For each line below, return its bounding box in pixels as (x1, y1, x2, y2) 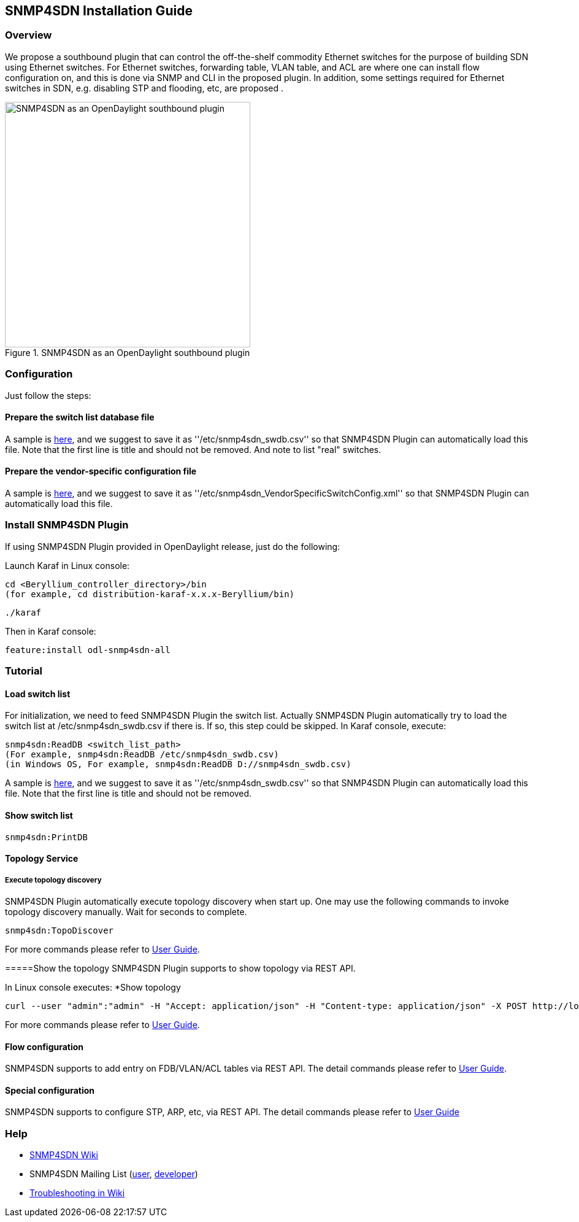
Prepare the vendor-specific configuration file (5, 466, 197, 477)
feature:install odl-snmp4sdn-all (5, 644, 171, 655)
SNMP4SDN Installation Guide (5, 3, 193, 18)
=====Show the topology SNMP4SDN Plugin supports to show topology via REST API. (5, 962, 356, 973)
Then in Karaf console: (5, 625, 96, 636)
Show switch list (5, 810, 73, 821)
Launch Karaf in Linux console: (5, 560, 130, 571)
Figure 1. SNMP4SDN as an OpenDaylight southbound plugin (5, 347, 250, 358)
